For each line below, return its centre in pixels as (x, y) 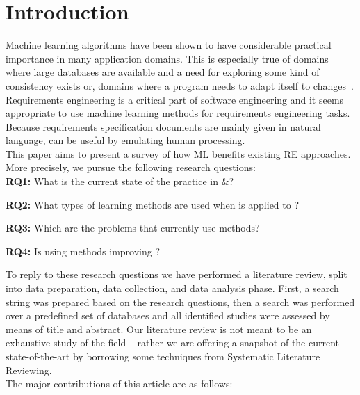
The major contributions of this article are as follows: (119, 384)
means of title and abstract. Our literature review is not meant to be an (159, 329)
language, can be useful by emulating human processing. (125, 140)
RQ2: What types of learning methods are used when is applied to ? (153, 204)
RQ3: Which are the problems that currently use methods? (133, 228)
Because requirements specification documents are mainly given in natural (163, 126)
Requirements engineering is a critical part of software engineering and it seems (175, 99)
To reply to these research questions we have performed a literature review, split (177, 274)
